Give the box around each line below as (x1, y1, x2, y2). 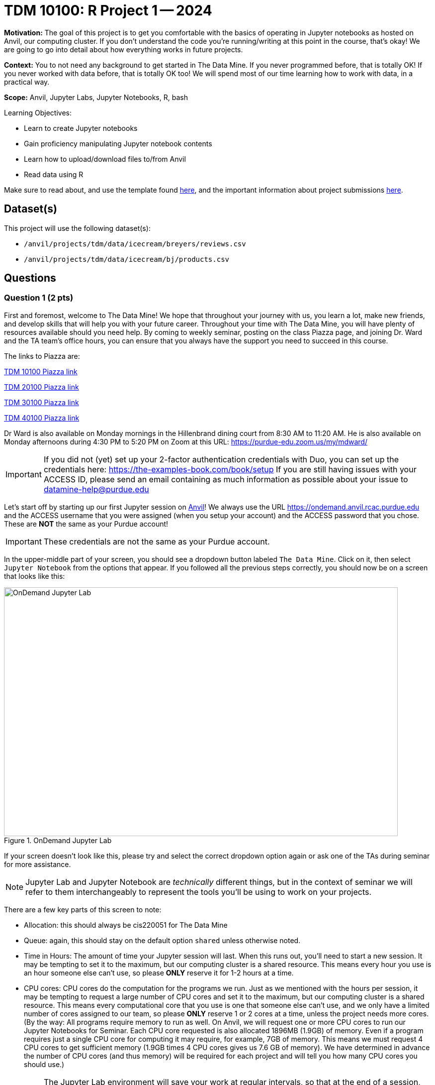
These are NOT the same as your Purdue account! (4, 519, 169, 528)
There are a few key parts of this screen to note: (4, 905, 162, 914)
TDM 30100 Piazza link (4, 398, 79, 407)
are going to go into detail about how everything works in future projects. (4, 45, 243, 54)
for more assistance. (4, 860, 71, 868)
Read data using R (24, 170, 84, 179)
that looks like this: (4, 571, 65, 580)
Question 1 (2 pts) (4, 293, 74, 303)
